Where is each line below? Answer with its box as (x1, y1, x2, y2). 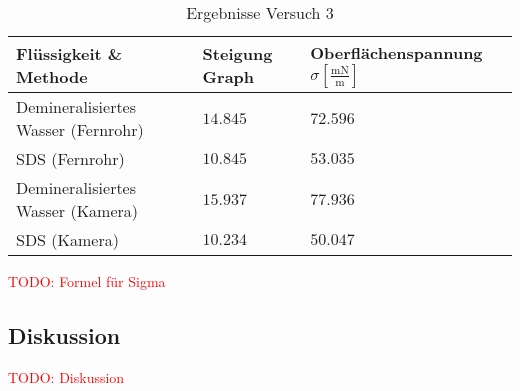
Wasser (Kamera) (16, 199, 139, 222)
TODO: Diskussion (8, 366, 125, 387)
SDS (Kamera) (16, 228, 119, 251)
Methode (16, 64, 88, 88)
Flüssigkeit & (16, 41, 123, 65)
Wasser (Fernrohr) (16, 118, 144, 141)
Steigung (202, 41, 273, 65)
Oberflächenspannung (310, 41, 483, 64)
